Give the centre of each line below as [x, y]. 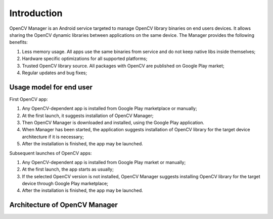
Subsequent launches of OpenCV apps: [51, 153]
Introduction [36, 13]
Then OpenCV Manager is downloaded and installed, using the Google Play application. [113, 122]
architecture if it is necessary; [53, 137]
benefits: [18, 42]
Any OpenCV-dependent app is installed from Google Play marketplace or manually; [109, 108]
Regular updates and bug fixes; [55, 73]
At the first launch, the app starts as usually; [68, 170]
